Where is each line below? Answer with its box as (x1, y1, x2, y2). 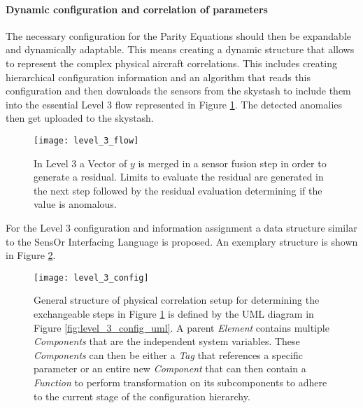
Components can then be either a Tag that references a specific (34, 347, 303, 362)
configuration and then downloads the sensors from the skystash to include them (6, 83, 351, 98)
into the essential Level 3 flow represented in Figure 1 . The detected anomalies (6, 97, 343, 111)
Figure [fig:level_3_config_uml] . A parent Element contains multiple (34, 320, 329, 335)
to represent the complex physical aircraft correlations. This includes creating (6, 55, 337, 70)
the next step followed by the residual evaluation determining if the (34, 183, 322, 197)
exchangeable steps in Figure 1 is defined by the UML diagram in (34, 307, 314, 321)
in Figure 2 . (6, 248, 56, 262)
